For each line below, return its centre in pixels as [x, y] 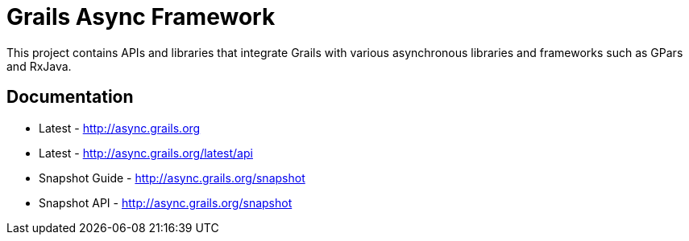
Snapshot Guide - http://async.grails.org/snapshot [172, 178]
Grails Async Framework [141, 17]
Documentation [70, 97]
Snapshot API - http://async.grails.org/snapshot [166, 202]
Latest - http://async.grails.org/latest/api [146, 153]
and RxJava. [39, 66]
